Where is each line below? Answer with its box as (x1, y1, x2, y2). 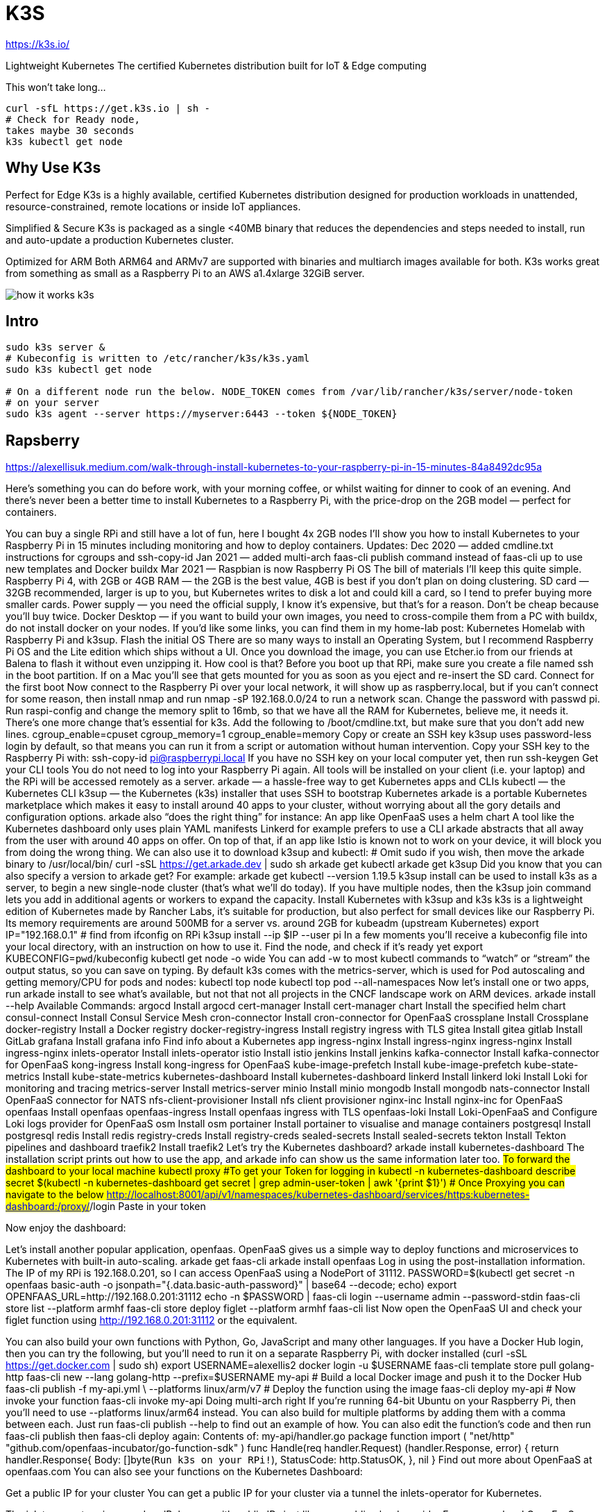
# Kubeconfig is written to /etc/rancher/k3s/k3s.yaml (6, 353, 310, 364)
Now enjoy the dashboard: (6, 1222, 126, 1234)
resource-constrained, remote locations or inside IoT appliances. (6, 200, 301, 212)
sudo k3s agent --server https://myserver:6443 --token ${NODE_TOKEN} (6, 408, 397, 420)
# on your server (6, 397, 99, 409)
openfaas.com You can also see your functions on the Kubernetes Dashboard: (6, 1465, 363, 1478)
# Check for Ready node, (6, 113, 140, 125)
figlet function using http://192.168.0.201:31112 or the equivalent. (6, 1314, 298, 1327)
